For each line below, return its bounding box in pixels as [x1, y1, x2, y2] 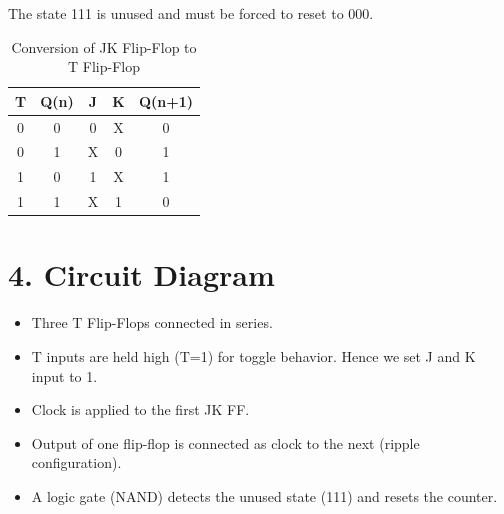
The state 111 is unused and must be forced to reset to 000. [8, 3, 374, 23]
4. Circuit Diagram [8, 254, 275, 295]
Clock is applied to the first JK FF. [31, 399, 250, 420]
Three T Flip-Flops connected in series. [31, 312, 273, 333]
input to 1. [31, 365, 98, 386]
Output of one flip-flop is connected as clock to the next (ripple [31, 432, 420, 453]
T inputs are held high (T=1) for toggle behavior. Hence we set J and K [31, 345, 476, 366]
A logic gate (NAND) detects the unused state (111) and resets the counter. [31, 485, 498, 506]
